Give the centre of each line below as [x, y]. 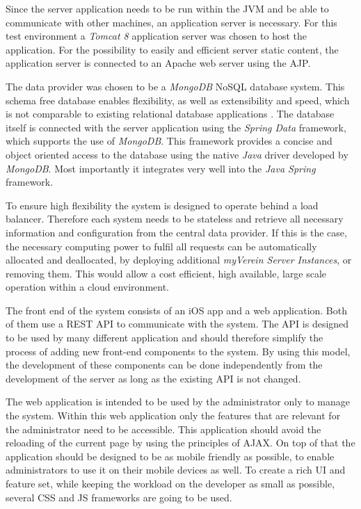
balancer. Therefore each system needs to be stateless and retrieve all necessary [175, 219]
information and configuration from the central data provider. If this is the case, [176, 232]
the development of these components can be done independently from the [164, 365]
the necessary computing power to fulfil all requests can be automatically [161, 246]
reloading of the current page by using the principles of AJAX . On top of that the [180, 443]
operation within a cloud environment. [88, 287]
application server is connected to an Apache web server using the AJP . [158, 63]
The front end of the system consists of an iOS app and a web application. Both [177, 310]
